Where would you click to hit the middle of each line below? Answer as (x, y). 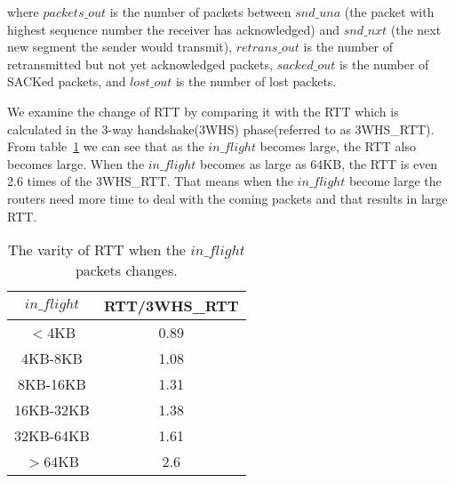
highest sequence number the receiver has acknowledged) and (174, 29)
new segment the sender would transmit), (120, 47)
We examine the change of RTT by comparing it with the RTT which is (203, 111)
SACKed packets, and (67, 81)
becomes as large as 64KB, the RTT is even (319, 163)
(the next (416, 29)
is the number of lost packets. (256, 81)
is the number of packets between (200, 12)
